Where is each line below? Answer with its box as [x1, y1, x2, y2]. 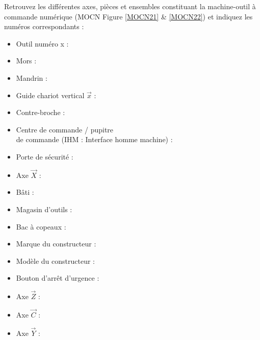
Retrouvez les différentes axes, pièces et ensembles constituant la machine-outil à [4, 1, 256, 11]
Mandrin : [16, 72, 47, 83]
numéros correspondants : [4, 21, 84, 32]
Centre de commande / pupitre [16, 124, 114, 134]
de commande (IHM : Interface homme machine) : [16, 134, 173, 145]
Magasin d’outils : [16, 203, 72, 214]
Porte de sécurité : [16, 151, 73, 162]
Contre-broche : [16, 107, 65, 118]
